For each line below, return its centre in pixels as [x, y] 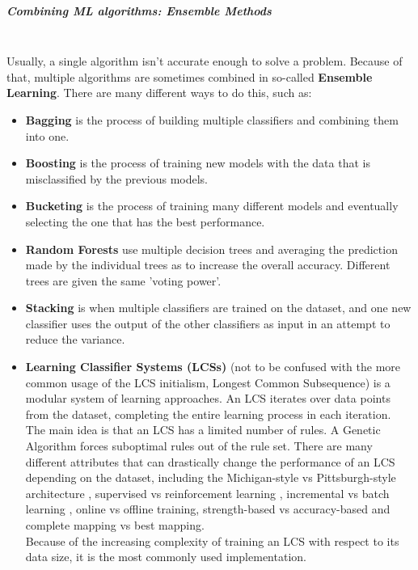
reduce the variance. [75, 339]
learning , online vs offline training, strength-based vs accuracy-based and [208, 509]
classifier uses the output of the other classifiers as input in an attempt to [208, 323]
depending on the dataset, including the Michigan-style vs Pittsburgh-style [211, 477]
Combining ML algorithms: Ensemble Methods [139, 10]
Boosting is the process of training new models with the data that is [198, 163]
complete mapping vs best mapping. [115, 525]
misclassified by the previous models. [116, 178]
